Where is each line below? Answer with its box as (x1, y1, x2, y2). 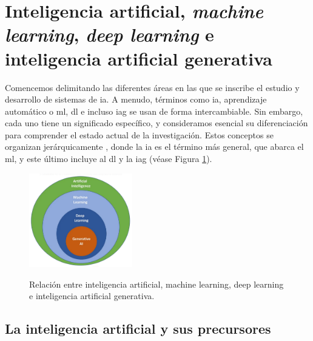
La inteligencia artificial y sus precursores (5, 319, 271, 338)
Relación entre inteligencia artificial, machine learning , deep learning (29, 277, 284, 290)
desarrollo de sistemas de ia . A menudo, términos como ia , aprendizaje (5, 93, 267, 106)
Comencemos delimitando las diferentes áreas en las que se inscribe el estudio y (5, 81, 300, 93)
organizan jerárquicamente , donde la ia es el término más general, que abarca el (5, 140, 304, 153)
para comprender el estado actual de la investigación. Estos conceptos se (5, 128, 274, 141)
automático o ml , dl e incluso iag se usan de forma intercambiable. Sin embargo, (5, 104, 303, 117)
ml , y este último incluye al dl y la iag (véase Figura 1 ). (5, 152, 212, 165)
